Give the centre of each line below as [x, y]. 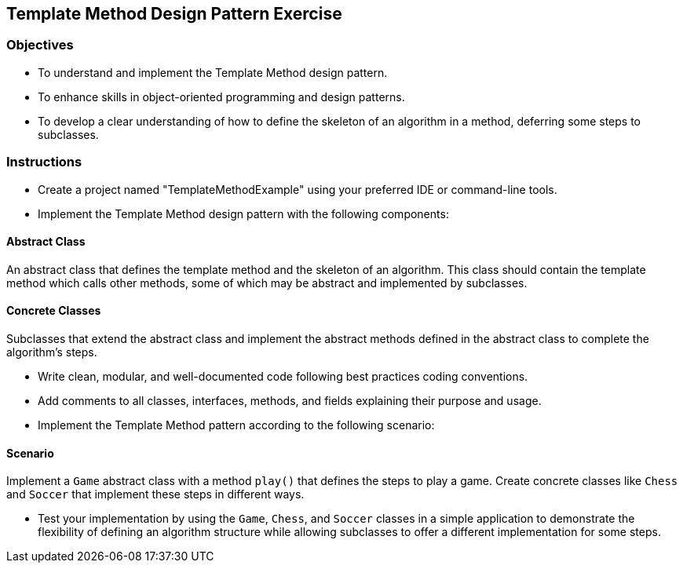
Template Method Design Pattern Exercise [174, 14]
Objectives [40, 45]
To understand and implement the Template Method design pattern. [213, 72]
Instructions [44, 162]
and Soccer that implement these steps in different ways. [155, 494]
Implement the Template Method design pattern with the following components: [243, 213]
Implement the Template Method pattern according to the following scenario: [236, 425]
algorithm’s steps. [52, 352]
